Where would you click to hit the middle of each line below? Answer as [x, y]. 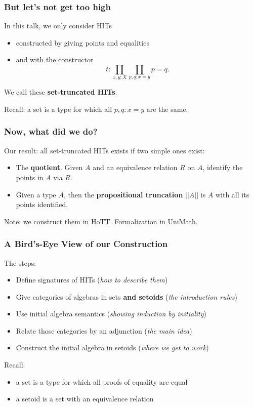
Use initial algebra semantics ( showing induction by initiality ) [111, 314]
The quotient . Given [49, 167]
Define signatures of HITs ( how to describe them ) [92, 280]
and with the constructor [55, 59]
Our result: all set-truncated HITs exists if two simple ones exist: [104, 150]
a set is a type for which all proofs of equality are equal [102, 381]
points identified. [42, 204]
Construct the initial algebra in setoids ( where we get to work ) [112, 348]
